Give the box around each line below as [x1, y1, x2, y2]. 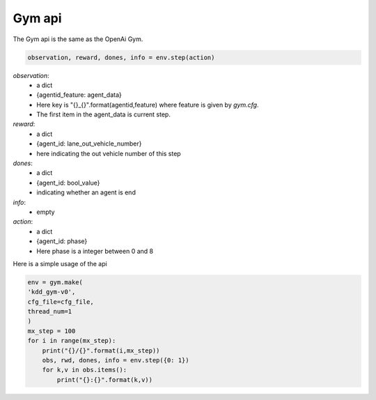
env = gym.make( [27, 278, 84, 286]
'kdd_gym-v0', [27, 288, 76, 296]
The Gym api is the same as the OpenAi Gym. [13, 35, 143, 43]
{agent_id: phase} [36, 237, 88, 245]
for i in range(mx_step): [27, 337, 116, 345]
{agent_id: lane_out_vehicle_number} [36, 139, 142, 148]
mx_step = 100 [27, 327, 76, 334]
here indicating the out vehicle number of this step [36, 149, 181, 157]
